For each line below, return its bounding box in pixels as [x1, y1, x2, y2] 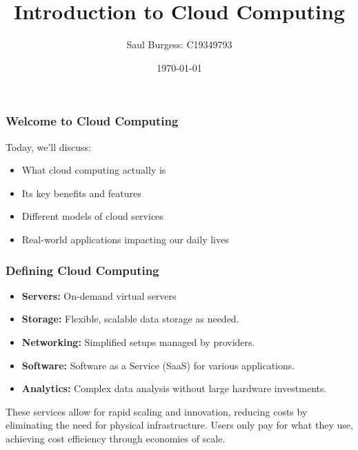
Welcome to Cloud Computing [6, 112, 179, 130]
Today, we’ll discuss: [6, 139, 91, 154]
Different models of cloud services [21, 209, 163, 223]
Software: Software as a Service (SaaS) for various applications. [21, 358, 295, 372]
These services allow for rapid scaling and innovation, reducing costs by [6, 404, 308, 418]
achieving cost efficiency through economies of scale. [6, 431, 226, 445]
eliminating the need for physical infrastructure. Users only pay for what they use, [6, 418, 353, 432]
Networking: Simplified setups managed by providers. [21, 334, 255, 349]
